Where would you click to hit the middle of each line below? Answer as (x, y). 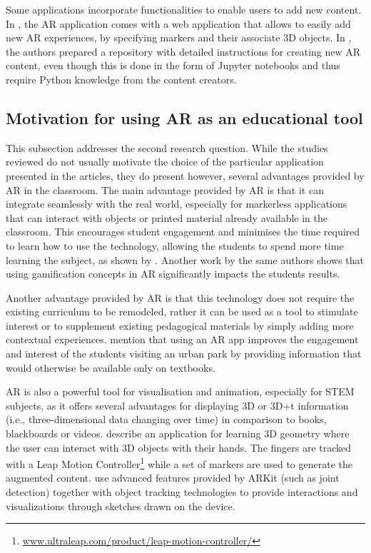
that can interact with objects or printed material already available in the (167, 217)
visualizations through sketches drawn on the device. (121, 506)
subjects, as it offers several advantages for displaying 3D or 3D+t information (177, 405)
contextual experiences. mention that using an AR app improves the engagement (182, 339)
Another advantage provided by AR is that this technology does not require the (180, 297)
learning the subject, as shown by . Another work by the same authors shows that (185, 259)
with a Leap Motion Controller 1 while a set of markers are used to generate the (179, 463)
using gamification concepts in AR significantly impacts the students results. (173, 274)
